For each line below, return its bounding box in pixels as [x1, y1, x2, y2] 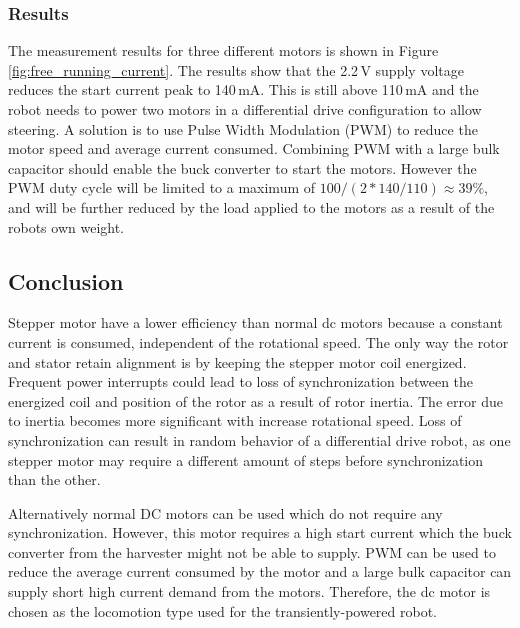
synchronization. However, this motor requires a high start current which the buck [8, 522, 512, 543]
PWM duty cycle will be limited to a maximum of [8, 177, 316, 198]
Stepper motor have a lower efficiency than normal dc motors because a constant [8, 312, 503, 333]
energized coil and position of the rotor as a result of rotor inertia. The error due [8, 390, 503, 411]
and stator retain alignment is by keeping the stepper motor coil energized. [8, 351, 467, 372]
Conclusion [8, 265, 124, 296]
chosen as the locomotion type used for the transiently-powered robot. [8, 600, 438, 621]
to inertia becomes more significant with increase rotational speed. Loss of [8, 410, 462, 431]
